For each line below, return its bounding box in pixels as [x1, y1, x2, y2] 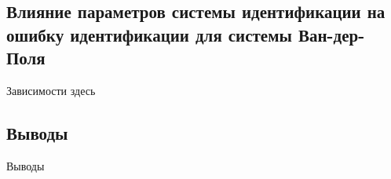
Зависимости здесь [6, 82, 96, 98]
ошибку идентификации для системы [6, 22, 292, 46]
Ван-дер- [298, 22, 365, 46]
